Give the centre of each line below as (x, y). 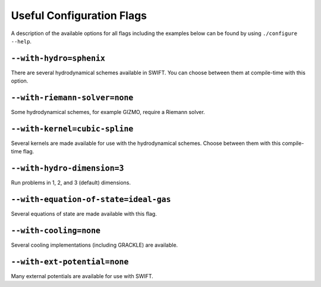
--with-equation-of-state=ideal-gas (91, 200)
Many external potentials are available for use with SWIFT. (82, 276)
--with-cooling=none (56, 231)
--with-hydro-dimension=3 (67, 168)
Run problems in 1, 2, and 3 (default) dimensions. (71, 183)
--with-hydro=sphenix (58, 58)
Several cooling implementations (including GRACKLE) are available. (95, 245)
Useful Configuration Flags (79, 15)
